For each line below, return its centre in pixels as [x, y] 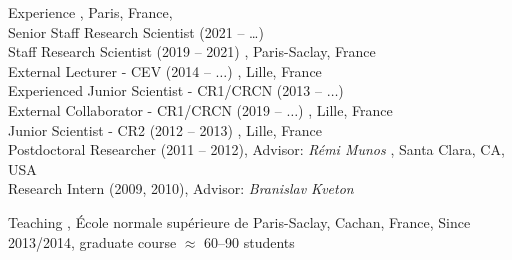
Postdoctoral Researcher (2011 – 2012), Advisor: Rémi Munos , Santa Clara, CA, [256, 149]
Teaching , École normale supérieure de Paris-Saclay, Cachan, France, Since [239, 221]
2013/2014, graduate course [92, 241]
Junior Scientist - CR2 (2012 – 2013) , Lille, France [165, 129]
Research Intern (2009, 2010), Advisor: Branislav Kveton [181, 188]
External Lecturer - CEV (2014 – [109, 70]
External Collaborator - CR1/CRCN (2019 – [145, 109]
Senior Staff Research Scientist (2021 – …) [136, 31]
